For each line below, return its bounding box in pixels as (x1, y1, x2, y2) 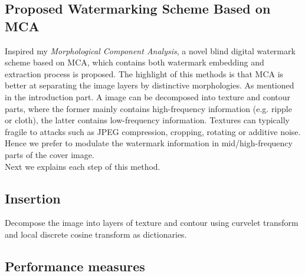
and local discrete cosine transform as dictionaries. (5, 228, 187, 240)
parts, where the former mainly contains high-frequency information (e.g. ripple (5, 102, 292, 114)
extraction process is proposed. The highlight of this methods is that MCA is (5, 67, 284, 80)
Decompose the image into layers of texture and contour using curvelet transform (5, 216, 299, 229)
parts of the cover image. (5, 148, 94, 160)
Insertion (5, 189, 61, 207)
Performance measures (5, 257, 145, 275)
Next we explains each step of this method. (5, 160, 160, 172)
